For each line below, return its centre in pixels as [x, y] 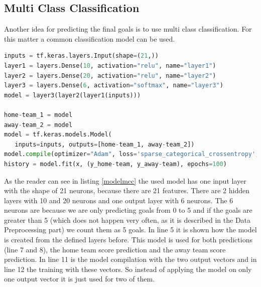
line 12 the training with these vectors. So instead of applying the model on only [128, 269]
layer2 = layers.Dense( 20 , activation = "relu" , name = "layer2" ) [110, 76]
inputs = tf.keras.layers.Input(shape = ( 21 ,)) [81, 56]
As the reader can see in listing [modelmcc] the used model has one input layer [125, 180]
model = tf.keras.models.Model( [58, 135]
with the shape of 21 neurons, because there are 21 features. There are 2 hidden [127, 190]
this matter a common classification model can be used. [90, 38]
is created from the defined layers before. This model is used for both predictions [128, 240]
